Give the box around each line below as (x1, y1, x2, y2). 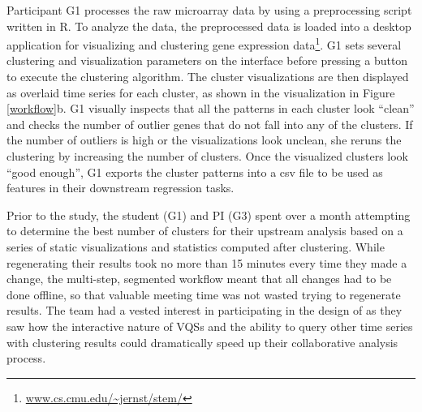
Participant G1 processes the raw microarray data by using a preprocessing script (6, 2, 412, 18)
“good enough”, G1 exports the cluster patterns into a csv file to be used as (6, 163, 383, 180)
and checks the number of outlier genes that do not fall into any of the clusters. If (6, 115, 413, 132)
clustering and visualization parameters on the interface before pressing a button (6, 52, 408, 69)
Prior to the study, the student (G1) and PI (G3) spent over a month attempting (6, 206, 411, 223)
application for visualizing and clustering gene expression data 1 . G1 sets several (6, 34, 402, 53)
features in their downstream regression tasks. (6, 179, 235, 196)
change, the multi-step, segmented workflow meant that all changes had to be (6, 270, 392, 287)
